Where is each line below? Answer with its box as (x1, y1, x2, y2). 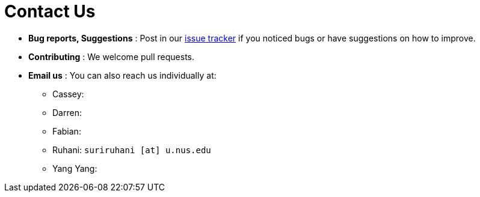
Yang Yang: (52, 163, 97, 174)
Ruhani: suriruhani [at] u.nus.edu (52, 144, 211, 155)
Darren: (52, 107, 82, 118)
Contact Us (4, 1, 96, 22)
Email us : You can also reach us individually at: (28, 70, 217, 80)
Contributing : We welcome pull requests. (28, 51, 195, 62)
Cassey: (52, 88, 84, 99)
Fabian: (52, 126, 81, 136)
